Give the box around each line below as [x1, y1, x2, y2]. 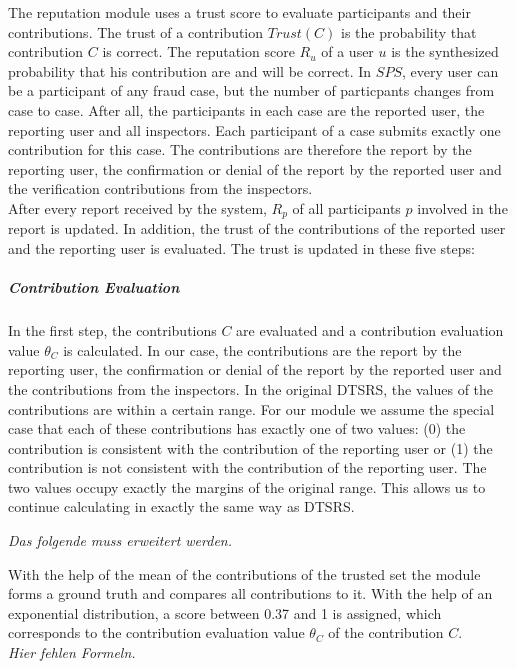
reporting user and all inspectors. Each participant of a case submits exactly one [8, 119, 501, 140]
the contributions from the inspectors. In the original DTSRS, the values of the [8, 378, 494, 399]
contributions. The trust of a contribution [8, 21, 264, 42]
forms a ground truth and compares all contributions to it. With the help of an [8, 583, 493, 604]
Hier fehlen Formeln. [8, 642, 136, 663]
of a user [321, 41, 374, 62]
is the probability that [341, 21, 477, 42]
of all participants [292, 197, 401, 218]
